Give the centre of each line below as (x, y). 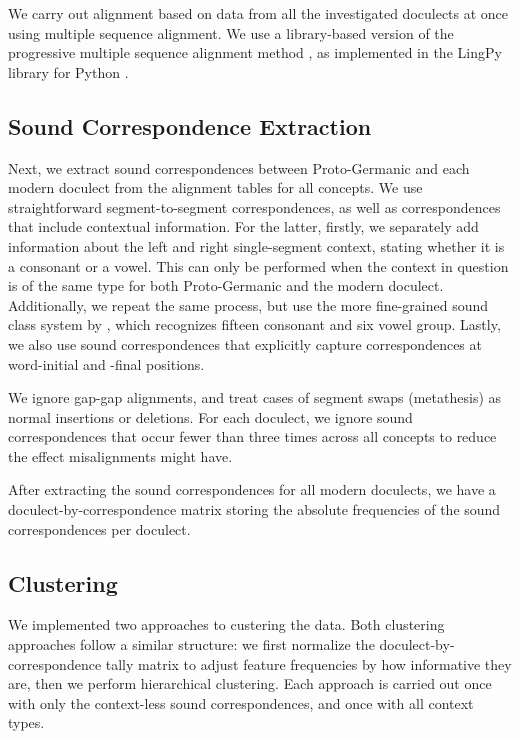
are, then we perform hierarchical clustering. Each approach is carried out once (250, 683)
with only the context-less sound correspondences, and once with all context (241, 702)
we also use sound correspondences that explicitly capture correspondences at (245, 343)
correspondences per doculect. (99, 528)
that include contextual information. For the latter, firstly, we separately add (243, 226)
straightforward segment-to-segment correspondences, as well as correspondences (254, 206)
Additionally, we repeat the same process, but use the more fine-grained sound (248, 304)
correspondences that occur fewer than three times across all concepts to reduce (252, 436)
